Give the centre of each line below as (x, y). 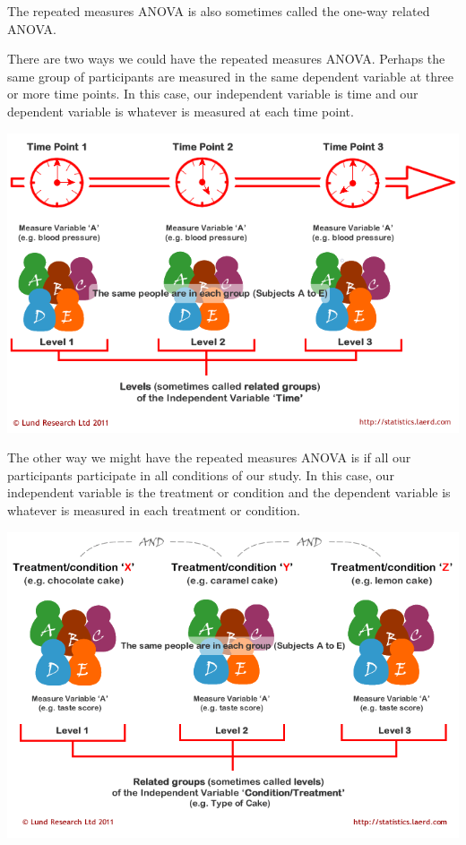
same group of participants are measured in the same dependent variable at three (230, 76)
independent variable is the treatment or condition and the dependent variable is (229, 492)
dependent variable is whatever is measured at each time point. (181, 111)
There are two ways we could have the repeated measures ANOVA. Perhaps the (226, 59)
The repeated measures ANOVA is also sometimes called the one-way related (219, 11)
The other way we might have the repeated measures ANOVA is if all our (209, 457)
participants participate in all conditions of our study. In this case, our (201, 474)
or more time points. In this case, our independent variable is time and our (213, 94)
